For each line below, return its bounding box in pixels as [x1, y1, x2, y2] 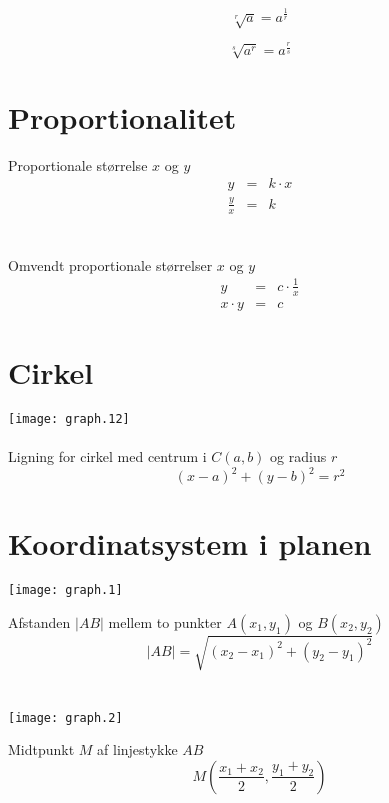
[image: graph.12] [8, 411, 130, 426]
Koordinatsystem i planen [8, 523, 372, 564]
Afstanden [8, 611, 71, 632]
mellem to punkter [108, 611, 222, 632]
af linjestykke [97, 739, 178, 760]
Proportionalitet [8, 96, 237, 137]
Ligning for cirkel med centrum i [8, 446, 207, 467]
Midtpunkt [8, 739, 75, 760]
